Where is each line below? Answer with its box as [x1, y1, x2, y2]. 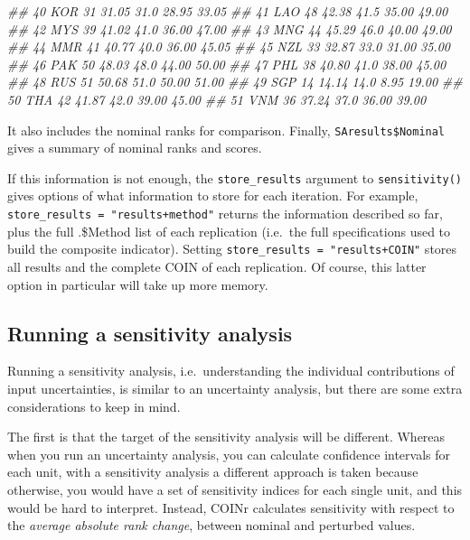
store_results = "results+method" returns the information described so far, [7, 204, 443, 223]
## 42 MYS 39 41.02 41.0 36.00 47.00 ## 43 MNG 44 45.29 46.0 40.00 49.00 [7, 19, 452, 38]
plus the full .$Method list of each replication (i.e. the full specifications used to [7, 221, 451, 240]
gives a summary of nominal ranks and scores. [7, 138, 262, 157]
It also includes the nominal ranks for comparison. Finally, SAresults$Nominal [7, 120, 446, 139]
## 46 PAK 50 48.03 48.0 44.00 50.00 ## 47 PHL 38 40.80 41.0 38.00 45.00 [7, 54, 446, 73]
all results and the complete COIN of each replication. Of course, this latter [7, 256, 427, 275]
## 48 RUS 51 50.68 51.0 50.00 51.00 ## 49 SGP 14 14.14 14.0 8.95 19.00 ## [7, 72, 463, 91]
